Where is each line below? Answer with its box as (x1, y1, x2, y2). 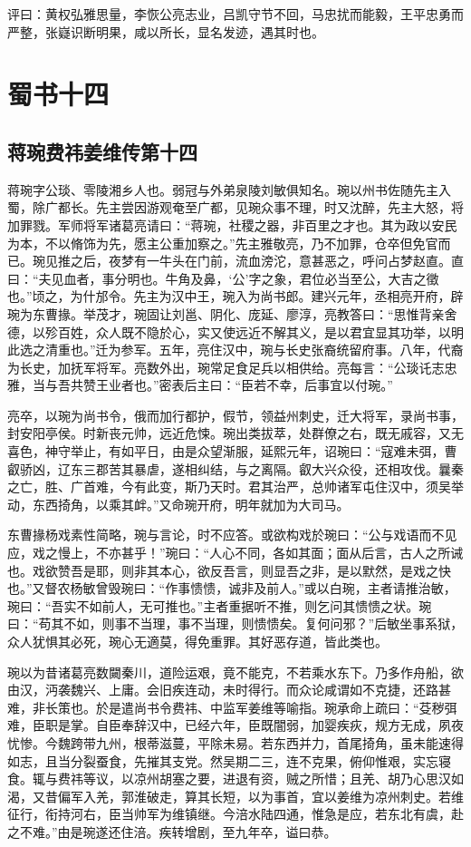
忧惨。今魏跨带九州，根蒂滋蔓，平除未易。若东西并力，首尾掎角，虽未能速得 (7, 733, 464, 752)
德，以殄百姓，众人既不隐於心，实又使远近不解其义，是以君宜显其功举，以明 (7, 322, 464, 341)
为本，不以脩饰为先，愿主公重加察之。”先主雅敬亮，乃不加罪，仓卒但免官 (7, 233, 438, 252)
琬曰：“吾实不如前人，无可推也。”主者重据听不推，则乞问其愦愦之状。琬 (7, 596, 432, 615)
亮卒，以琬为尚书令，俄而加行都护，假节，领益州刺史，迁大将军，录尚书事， (7, 405, 464, 424)
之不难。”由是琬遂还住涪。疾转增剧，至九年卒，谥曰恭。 (7, 822, 337, 841)
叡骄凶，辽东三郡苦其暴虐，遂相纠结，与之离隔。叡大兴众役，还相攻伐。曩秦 (7, 459, 464, 478)
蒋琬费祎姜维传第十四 (7, 137, 197, 165)
